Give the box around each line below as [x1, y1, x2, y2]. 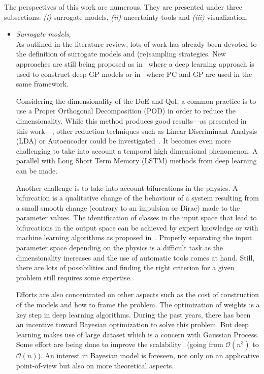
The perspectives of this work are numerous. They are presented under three [4, 2, 242, 12]
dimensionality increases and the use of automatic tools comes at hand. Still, [16, 252, 255, 263]
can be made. [16, 165, 58, 176]
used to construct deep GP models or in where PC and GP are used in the [16, 68, 252, 79]
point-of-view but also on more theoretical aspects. [16, 360, 174, 370]
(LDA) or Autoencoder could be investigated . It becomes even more [16, 135, 231, 146]
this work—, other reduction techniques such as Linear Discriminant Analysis [16, 125, 257, 136]
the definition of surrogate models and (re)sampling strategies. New [16, 48, 226, 59]
